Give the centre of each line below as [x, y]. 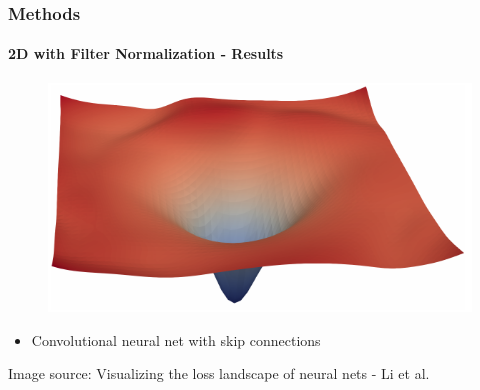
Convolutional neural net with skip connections [176, 339]
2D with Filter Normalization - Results [146, 53]
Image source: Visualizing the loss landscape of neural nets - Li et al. [219, 373]
